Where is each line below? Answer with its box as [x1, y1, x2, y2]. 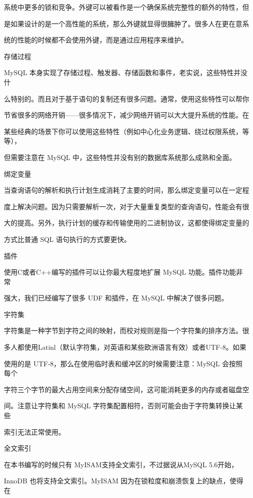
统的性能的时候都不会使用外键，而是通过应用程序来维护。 [4, 35, 188, 45]
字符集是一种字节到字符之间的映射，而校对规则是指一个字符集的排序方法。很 [4, 325, 249, 336]
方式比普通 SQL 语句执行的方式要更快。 [4, 234, 131, 244]
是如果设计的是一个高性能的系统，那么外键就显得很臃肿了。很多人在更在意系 [4, 18, 249, 28]
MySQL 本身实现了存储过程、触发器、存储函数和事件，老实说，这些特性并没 [4, 67, 248, 78]
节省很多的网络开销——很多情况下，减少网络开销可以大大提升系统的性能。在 [4, 110, 249, 120]
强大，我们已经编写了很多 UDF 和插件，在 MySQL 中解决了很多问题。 [4, 293, 228, 303]
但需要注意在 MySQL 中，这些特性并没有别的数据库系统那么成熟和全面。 [4, 152, 236, 162]
